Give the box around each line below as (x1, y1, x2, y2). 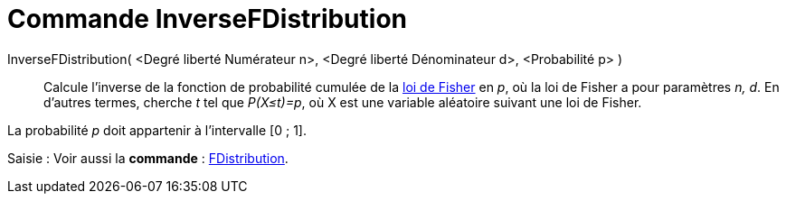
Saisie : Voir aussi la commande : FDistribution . (7, 150, 289, 166)
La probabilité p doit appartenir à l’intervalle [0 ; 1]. (7, 122, 307, 138)
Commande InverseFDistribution (7, 4, 407, 34)
